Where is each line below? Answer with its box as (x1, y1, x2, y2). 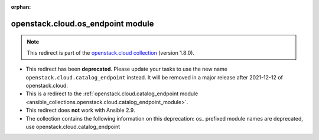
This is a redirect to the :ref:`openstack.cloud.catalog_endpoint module (25, 90, 198, 97)
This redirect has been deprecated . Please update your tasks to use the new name (25, 65, 227, 73)
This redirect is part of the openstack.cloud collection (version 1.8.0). (27, 49, 195, 56)
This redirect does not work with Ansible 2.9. (25, 106, 135, 114)
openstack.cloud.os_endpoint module (11, 18, 154, 29)
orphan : (11, 4, 31, 10)
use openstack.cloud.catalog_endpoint (25, 123, 121, 130)
